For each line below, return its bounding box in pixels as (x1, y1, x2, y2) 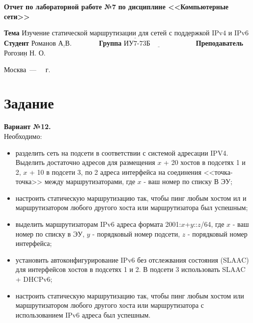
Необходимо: (4, 131, 42, 141)
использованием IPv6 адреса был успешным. (15, 309, 151, 320)
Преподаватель (196, 38, 243, 48)
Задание (4, 93, 54, 113)
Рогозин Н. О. (4, 50, 46, 57)
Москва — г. (4, 64, 51, 74)
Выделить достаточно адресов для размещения (15, 157, 155, 167)
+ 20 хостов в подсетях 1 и (164, 157, 246, 167)
